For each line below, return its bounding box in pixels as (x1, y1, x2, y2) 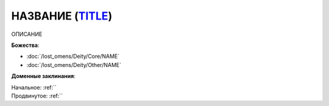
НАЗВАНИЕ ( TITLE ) (11, 9, 113, 23)
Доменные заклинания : (11, 72, 76, 80)
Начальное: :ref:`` (11, 83, 57, 91)
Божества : (11, 41, 40, 49)
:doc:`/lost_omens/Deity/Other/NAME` (26, 61, 122, 68)
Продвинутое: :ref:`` (11, 92, 63, 99)
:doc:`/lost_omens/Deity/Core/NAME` (26, 52, 120, 60)
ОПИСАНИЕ (11, 30, 43, 38)
